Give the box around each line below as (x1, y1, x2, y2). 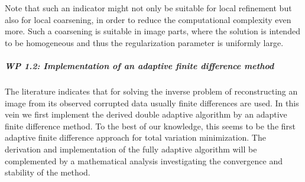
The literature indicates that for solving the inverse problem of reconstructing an (5, 84, 298, 97)
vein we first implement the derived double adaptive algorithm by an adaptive (5, 108, 287, 121)
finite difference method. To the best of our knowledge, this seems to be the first (5, 119, 296, 132)
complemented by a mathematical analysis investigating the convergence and (5, 154, 283, 167)
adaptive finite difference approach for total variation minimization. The (5, 131, 266, 144)
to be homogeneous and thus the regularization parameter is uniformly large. (5, 36, 284, 48)
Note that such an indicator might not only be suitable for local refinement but (5, 2, 292, 14)
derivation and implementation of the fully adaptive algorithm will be (5, 142, 257, 155)
